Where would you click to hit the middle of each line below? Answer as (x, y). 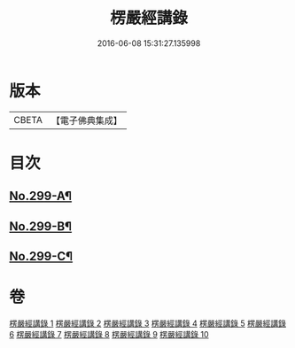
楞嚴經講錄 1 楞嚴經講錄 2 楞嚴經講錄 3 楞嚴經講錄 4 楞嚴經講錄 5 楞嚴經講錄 (147, 323)
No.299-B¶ (41, 226)
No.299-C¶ (41, 256)
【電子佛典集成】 (86, 120)
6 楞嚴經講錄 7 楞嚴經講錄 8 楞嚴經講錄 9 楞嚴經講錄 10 (109, 334)
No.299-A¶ (41, 196)
